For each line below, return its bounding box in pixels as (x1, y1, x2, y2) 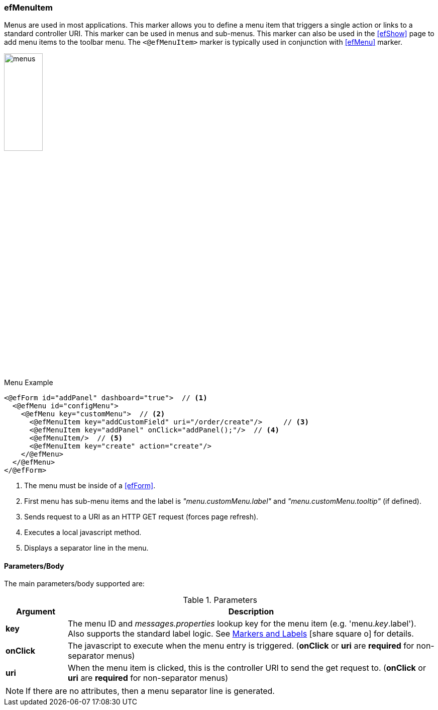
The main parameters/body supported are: (4, 579, 145, 588)
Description (228, 606, 274, 617)
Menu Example (4, 378, 53, 387)
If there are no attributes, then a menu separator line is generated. (26, 686, 275, 696)
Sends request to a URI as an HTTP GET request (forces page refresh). (24, 512, 259, 521)
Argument (16, 606, 56, 617)
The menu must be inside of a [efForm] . (24, 481, 156, 490)
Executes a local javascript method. (24, 527, 142, 537)
